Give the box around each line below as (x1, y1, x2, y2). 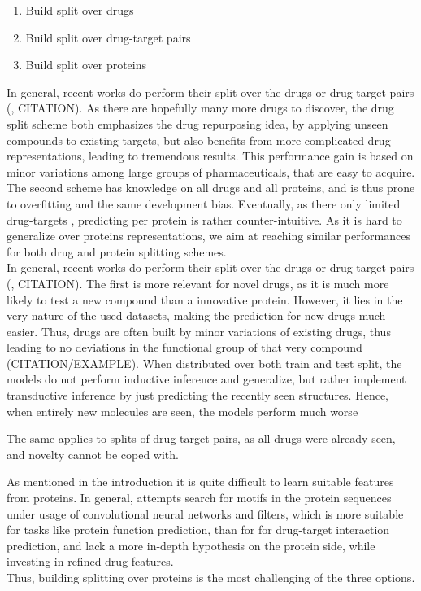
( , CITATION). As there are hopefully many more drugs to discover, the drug (7, 99, 394, 116)
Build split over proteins (25, 56, 147, 73)
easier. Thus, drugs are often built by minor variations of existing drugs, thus (7, 322, 391, 339)
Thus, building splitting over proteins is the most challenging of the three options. (7, 569, 415, 585)
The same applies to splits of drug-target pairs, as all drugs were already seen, (7, 430, 396, 447)
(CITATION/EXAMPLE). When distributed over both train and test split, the (7, 354, 402, 371)
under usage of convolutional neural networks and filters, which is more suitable (7, 505, 404, 522)
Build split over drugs (25, 2, 134, 18)
